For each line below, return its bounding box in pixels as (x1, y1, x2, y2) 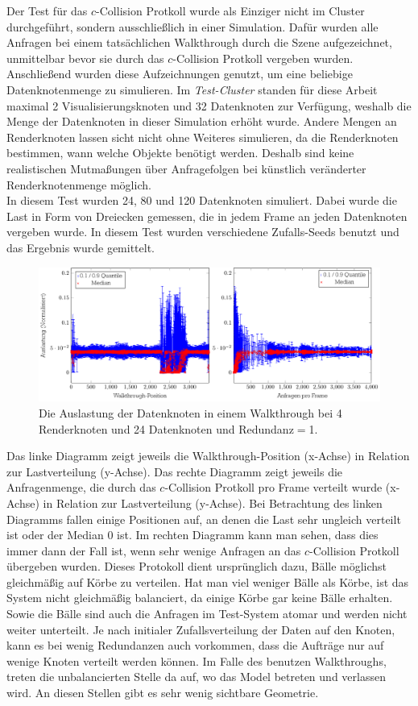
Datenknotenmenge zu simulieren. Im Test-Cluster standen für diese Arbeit (6, 81, 378, 98)
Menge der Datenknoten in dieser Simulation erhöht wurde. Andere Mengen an (6, 113, 397, 130)
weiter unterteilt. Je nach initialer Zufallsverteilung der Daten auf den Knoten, (6, 621, 395, 637)
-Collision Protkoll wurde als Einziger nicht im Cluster (96, 2, 365, 19)
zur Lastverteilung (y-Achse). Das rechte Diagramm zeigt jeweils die (6, 463, 343, 480)
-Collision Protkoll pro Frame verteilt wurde (164, 479, 383, 496)
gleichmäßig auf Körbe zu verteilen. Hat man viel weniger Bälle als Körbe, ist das (6, 573, 409, 590)
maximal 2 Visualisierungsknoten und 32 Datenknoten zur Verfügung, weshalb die (6, 97, 412, 114)
